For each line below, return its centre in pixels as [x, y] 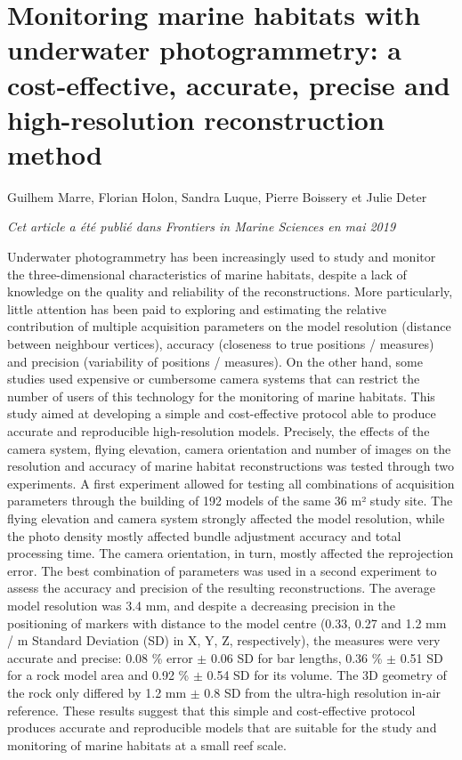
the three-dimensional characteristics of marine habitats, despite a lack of [207, 274]
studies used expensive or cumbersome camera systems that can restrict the [214, 379]
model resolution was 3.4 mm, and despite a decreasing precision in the [202, 605]
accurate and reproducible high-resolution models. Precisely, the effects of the [219, 431]
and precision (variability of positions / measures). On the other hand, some [215, 361]
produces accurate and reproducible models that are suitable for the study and [222, 728]
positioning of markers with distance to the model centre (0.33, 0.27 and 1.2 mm [227, 623]
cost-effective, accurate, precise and [229, 84]
